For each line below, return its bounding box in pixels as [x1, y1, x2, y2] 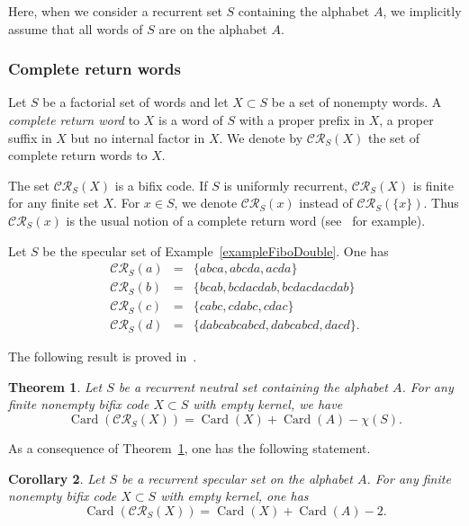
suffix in [8, 128, 52, 147]
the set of [367, 128, 420, 147]
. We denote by [219, 128, 303, 147]
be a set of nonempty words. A [271, 93, 442, 111]
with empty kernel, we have [193, 395, 343, 414]
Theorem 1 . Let [8, 377, 103, 396]
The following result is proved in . [8, 347, 197, 366]
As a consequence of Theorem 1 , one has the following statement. [8, 439, 371, 458]
